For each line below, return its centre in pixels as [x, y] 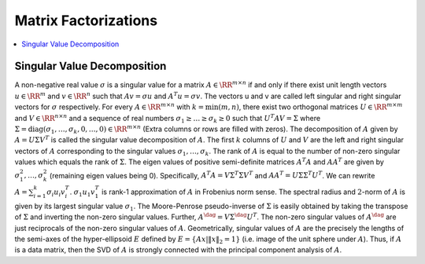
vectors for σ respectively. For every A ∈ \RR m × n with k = [109, 106]
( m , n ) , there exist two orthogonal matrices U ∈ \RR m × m [310, 106]
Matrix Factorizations [86, 20]
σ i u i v [56, 192]
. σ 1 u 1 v [83, 192]
